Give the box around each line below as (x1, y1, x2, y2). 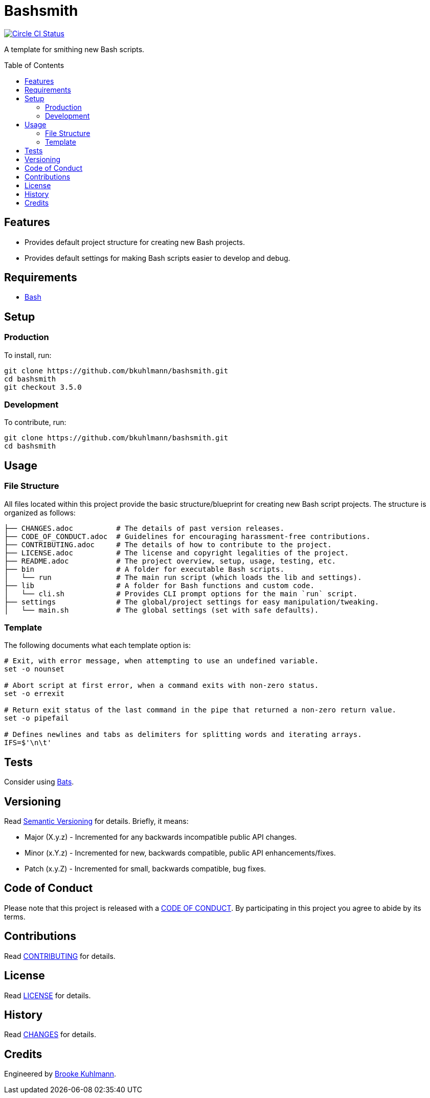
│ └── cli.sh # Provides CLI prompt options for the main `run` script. (4, 589, 358, 598)
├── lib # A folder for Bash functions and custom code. (4, 581, 314, 590)
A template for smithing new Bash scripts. (4, 44, 145, 54)
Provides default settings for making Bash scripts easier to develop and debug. (25, 253, 290, 262)
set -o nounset (4, 665, 65, 674)
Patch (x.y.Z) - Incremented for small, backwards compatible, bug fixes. (25, 864, 266, 873)
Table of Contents (4, 60, 64, 70)
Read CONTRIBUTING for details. (4, 951, 116, 960)
